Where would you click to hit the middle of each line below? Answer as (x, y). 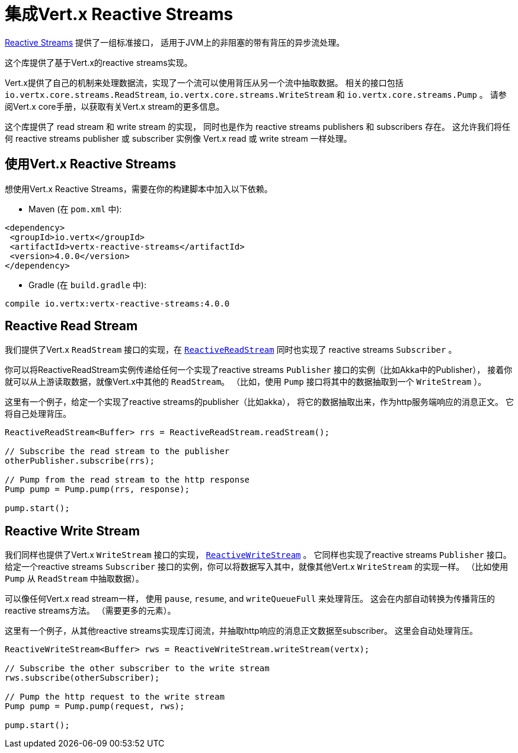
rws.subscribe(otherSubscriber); (82, 678)
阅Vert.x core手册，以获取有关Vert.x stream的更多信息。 (115, 106)
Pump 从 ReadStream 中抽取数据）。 (74, 579)
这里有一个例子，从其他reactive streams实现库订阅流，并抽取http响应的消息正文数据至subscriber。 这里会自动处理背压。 (242, 631)
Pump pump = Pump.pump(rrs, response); (97, 489)
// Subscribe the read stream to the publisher (117, 452)
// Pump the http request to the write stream (115, 697)
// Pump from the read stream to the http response (127, 480)
